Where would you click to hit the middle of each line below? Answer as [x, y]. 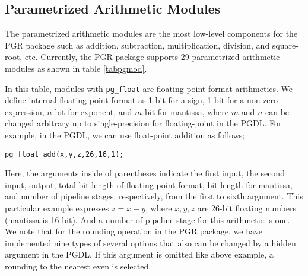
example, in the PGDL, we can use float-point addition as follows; [125, 135]
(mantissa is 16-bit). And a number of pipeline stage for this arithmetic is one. [147, 219]
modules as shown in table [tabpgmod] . [76, 68]
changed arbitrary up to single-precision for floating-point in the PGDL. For [143, 123]
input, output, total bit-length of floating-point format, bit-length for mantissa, [149, 184]
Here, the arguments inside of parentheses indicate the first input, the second [145, 173]
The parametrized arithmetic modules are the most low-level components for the [151, 34]
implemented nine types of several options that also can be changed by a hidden [150, 242]
